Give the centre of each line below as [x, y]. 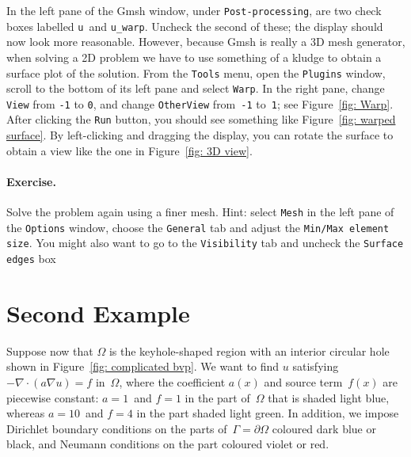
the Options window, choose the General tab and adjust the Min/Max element [198, 227]
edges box [31, 259]
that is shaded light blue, [329, 397]
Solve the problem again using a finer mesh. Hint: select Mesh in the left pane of [200, 212]
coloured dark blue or [324, 428]
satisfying [316, 366]
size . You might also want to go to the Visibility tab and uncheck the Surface [205, 243]
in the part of [217, 397]
